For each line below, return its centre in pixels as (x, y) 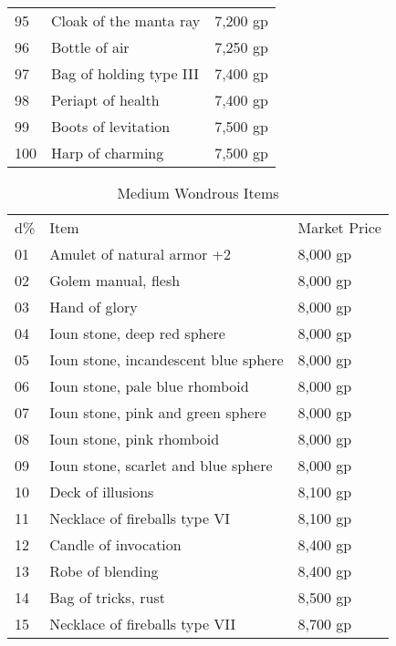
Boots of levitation (111, 126)
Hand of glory (94, 307)
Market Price (339, 227)
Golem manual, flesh (115, 280)
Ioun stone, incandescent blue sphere (167, 359)
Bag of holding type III (125, 73)
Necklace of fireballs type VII (143, 624)
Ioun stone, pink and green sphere (158, 412)
